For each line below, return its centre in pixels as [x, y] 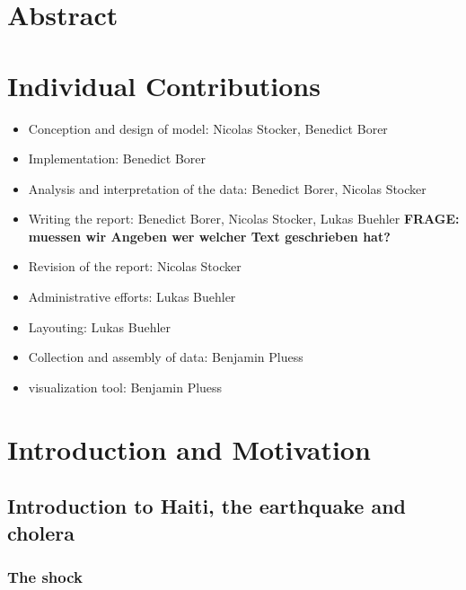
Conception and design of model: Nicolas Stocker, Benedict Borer [208, 128]
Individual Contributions [164, 85]
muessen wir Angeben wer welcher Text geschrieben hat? [209, 236]
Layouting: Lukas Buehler [100, 326]
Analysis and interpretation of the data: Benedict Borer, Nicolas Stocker [227, 188]
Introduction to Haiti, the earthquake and [207, 506]
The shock [45, 576]
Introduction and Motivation [189, 449]
